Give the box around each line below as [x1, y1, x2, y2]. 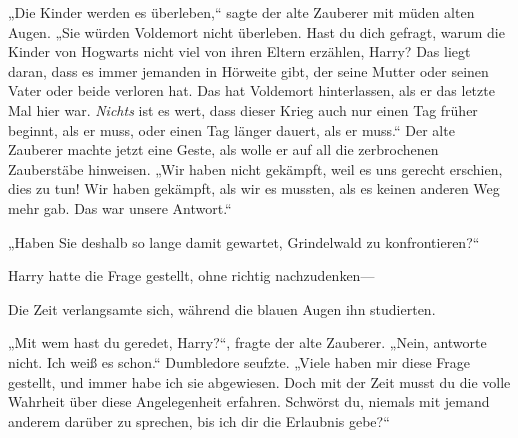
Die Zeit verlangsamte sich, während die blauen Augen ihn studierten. [8, 298, 436, 319]
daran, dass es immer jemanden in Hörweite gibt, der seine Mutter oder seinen [8, 60, 489, 81]
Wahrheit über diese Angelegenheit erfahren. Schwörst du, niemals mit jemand [8, 391, 490, 412]
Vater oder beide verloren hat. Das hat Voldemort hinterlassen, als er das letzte [8, 80, 495, 101]
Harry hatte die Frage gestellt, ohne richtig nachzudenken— [8, 265, 375, 286]
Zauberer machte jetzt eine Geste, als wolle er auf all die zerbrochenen [8, 139, 439, 160]
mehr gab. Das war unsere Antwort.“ [8, 197, 232, 218]
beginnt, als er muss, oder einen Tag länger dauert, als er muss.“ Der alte [8, 119, 455, 140]
